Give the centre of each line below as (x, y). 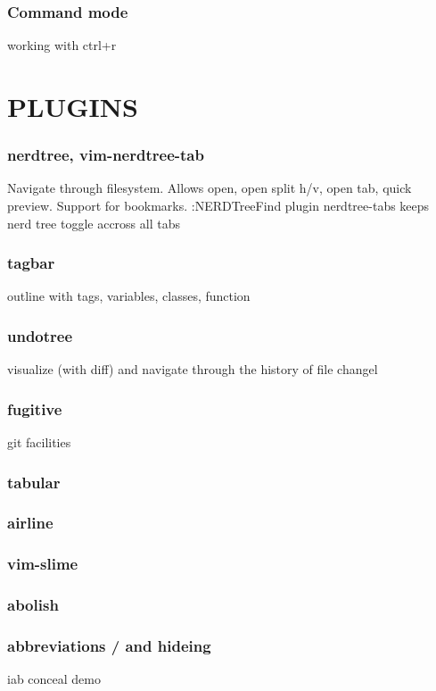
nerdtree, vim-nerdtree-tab (106, 155)
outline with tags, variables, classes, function (129, 296)
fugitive (35, 408)
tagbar (31, 263)
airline (30, 523)
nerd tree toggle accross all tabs (94, 223)
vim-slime (43, 564)
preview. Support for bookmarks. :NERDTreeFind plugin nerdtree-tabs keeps (218, 205)
